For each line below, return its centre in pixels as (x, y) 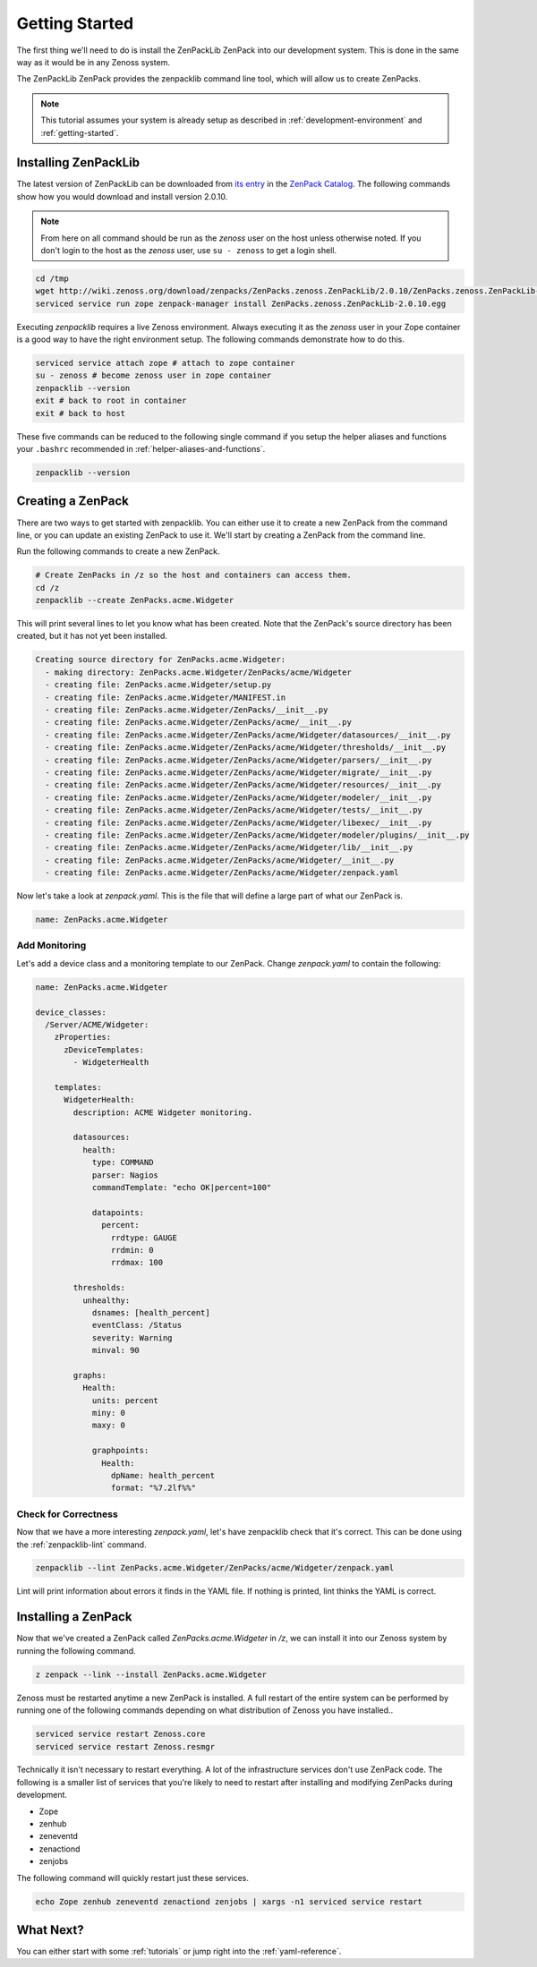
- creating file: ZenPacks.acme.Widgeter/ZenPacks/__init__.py (187, 710)
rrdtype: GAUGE (144, 1238)
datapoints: (118, 1212)
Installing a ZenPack (74, 1617)
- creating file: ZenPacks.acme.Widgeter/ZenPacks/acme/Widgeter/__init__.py (220, 860)
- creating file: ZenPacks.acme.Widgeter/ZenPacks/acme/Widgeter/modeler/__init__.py (239, 797)
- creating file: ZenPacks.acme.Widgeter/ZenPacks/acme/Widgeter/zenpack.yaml (222, 873)
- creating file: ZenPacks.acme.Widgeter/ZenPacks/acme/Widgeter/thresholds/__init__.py (246, 748)
